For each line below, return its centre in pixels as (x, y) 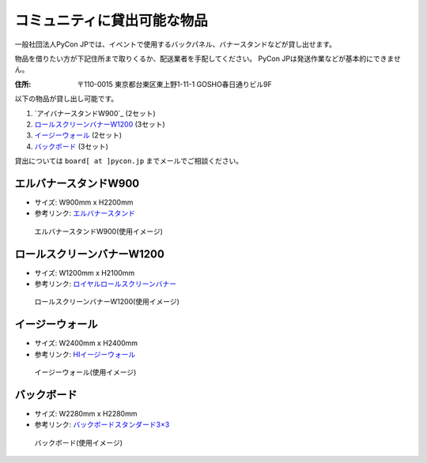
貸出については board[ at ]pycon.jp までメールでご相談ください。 (129, 161)
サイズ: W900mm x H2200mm (84, 202)
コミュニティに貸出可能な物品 (111, 21)
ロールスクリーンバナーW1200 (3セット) (100, 124)
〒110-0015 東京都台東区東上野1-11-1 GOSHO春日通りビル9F (175, 84)
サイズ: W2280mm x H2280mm (86, 414)
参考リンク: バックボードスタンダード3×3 (102, 425)
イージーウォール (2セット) (78, 135)
